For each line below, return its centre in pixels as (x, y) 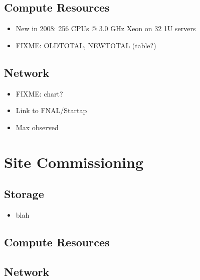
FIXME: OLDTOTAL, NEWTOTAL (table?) (86, 45)
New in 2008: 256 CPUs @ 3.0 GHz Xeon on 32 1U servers (106, 28)
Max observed (37, 127)
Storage (24, 194)
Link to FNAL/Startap (51, 110)
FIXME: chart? (39, 93)
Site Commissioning (74, 162)
